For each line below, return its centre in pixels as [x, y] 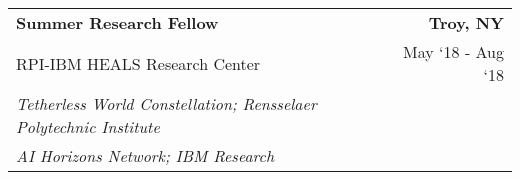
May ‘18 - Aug [453, 51]
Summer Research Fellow [117, 22]
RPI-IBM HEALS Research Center [138, 63]
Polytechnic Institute [88, 126]
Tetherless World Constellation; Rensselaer [166, 103]
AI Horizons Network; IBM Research [145, 155]
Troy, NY [466, 22]
